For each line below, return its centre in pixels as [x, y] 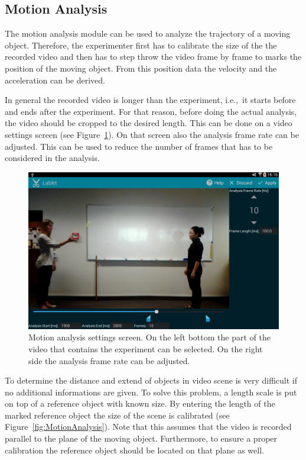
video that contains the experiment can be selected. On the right [146, 348]
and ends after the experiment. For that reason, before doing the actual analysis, [151, 111]
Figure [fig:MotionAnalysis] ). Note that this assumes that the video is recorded [148, 427]
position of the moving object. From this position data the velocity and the [141, 68]
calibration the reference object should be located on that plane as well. [134, 450]
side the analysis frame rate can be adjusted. [109, 360]
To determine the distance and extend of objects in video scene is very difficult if [151, 380]
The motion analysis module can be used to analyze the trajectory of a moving [148, 33]
